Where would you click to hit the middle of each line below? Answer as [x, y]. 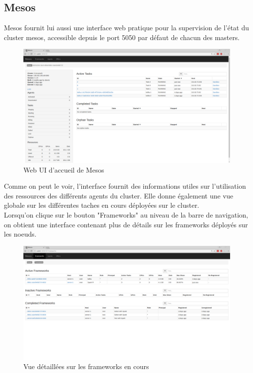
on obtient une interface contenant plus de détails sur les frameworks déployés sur [126, 224]
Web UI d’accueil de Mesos [64, 169]
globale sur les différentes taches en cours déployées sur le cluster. [102, 205]
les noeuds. [20, 234]
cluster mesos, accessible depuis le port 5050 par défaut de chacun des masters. [122, 37]
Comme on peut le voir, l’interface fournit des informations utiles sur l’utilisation [125, 186]
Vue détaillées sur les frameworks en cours [86, 366]
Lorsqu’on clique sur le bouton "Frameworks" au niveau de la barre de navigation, [126, 215]
